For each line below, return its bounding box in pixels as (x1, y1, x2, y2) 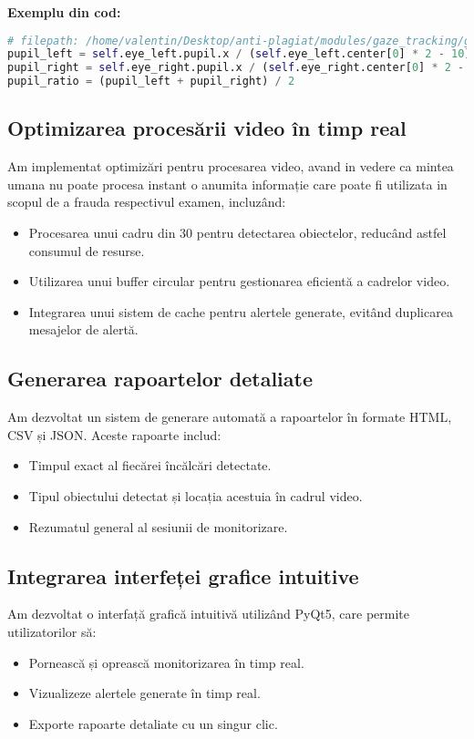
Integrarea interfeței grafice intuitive (7, 561, 359, 590)
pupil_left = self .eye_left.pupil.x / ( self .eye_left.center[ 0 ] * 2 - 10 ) (7, 47, 471, 61)
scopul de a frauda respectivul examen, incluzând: (7, 192, 286, 211)
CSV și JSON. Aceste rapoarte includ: (7, 425, 222, 444)
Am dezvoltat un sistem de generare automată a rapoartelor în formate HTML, (7, 407, 452, 426)
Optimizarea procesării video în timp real (7, 114, 407, 142)
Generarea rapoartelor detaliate (7, 364, 314, 393)
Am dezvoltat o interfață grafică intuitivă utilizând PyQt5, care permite (7, 604, 409, 623)
